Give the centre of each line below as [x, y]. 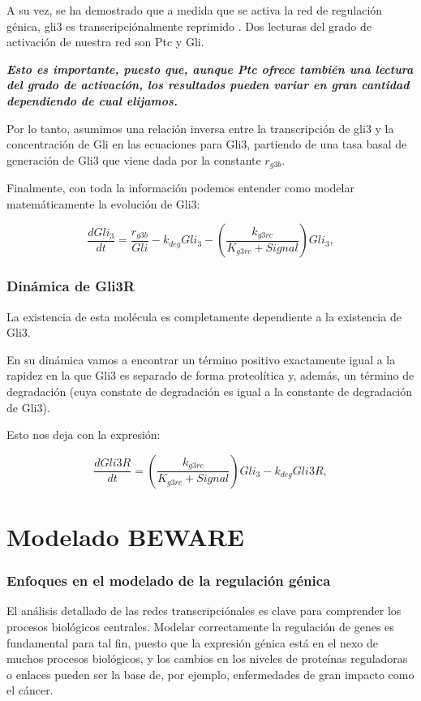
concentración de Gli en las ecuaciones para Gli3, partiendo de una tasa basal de [207, 144]
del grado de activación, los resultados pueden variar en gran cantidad [208, 85]
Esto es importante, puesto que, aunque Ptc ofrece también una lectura [210, 69]
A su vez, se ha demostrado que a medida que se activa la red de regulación [195, 10]
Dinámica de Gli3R [71, 286]
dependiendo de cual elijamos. [92, 100]
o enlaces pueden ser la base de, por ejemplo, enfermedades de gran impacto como [210, 674]
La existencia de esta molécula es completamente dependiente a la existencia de [204, 316]
